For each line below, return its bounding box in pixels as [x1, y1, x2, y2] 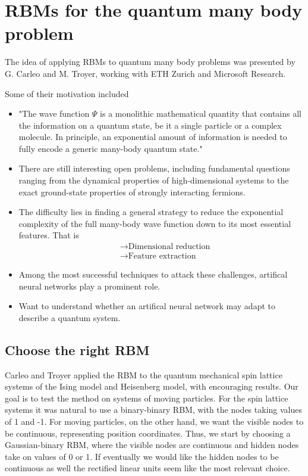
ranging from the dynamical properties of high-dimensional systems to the [18, 174, 289, 186]
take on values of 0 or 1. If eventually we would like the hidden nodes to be [5, 450, 279, 462]
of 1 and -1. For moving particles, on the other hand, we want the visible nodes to [5, 415, 304, 428]
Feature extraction [128, 252, 196, 261]
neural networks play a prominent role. [18, 279, 161, 292]
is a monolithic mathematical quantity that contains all [100, 107, 301, 120]
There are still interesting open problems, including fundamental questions [18, 162, 290, 175]
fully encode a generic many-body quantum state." [18, 142, 203, 154]
